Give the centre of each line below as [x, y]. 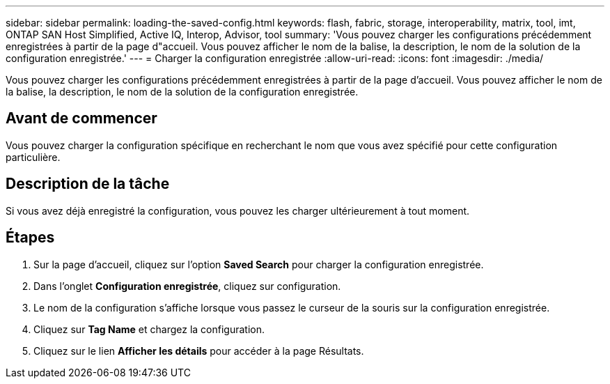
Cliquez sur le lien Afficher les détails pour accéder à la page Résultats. [199, 351]
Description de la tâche [88, 184]
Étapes [30, 238]
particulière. [33, 157]
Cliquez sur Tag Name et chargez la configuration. [149, 329]
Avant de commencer [81, 118]
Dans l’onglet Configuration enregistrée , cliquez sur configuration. [187, 286]
